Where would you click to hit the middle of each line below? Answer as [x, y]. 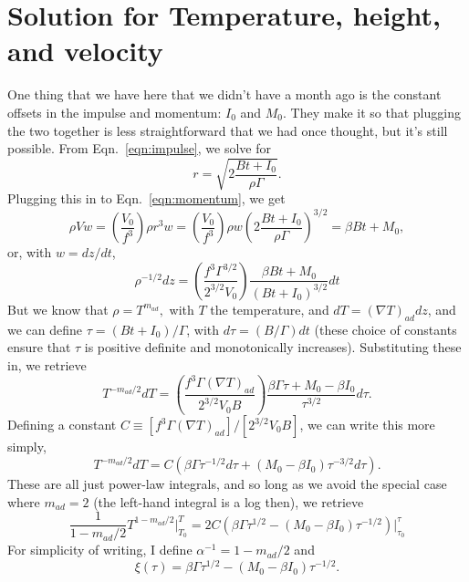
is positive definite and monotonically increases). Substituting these [273, 347]
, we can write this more [367, 425]
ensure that [39, 347]
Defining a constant [62, 425]
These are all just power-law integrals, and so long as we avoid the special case [227, 484]
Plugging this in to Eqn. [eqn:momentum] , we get [146, 198]
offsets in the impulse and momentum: [115, 112]
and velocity [85, 51]
